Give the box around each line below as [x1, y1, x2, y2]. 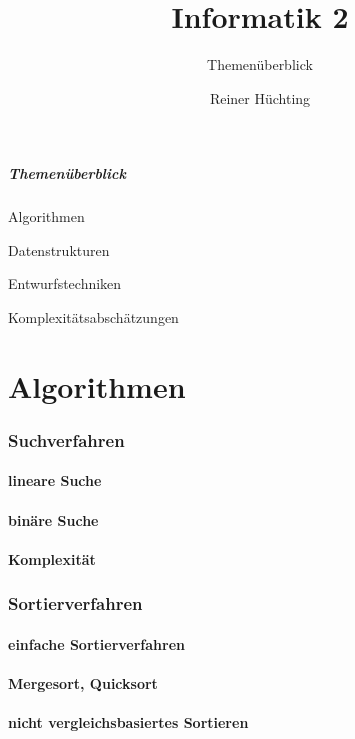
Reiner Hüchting [209, 87, 311, 108]
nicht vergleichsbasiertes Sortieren [8, 712, 249, 733]
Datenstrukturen [8, 239, 110, 260]
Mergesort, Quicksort [8, 673, 158, 694]
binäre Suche [8, 509, 99, 530]
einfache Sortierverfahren [8, 633, 186, 654]
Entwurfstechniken [8, 273, 122, 294]
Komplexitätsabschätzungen [8, 307, 179, 328]
